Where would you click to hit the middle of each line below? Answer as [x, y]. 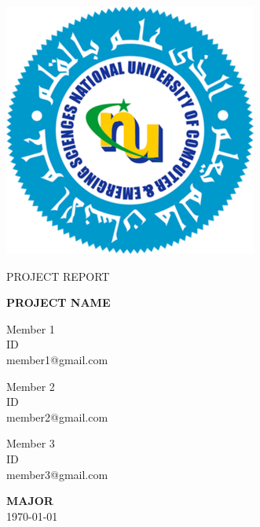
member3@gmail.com [57, 474]
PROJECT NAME [59, 302]
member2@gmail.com [57, 416]
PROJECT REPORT [58, 276]
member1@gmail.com [57, 359]
